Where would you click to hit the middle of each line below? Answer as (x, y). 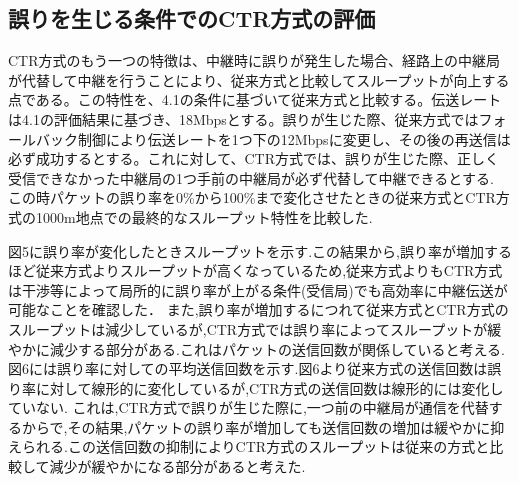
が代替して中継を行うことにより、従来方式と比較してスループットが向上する (259, 79)
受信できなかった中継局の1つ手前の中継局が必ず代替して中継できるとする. (251, 177)
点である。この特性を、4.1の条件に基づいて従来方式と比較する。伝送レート (255, 99)
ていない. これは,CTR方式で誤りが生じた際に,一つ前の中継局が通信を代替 (248, 407)
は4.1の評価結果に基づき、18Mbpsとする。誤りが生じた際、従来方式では (243, 118)
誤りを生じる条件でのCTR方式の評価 (192, 18)
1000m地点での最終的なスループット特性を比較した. (204, 216)
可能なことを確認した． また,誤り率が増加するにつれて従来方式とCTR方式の (258, 309)
